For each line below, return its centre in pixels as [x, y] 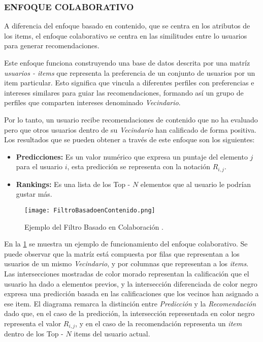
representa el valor [33, 323]
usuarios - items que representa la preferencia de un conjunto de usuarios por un [130, 72]
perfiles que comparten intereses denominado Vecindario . [92, 102]
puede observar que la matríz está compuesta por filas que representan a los [122, 253]
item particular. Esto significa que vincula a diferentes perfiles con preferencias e [129, 83]
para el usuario [39, 166]
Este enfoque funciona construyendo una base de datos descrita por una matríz [127, 63]
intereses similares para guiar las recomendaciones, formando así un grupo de [124, 92]
